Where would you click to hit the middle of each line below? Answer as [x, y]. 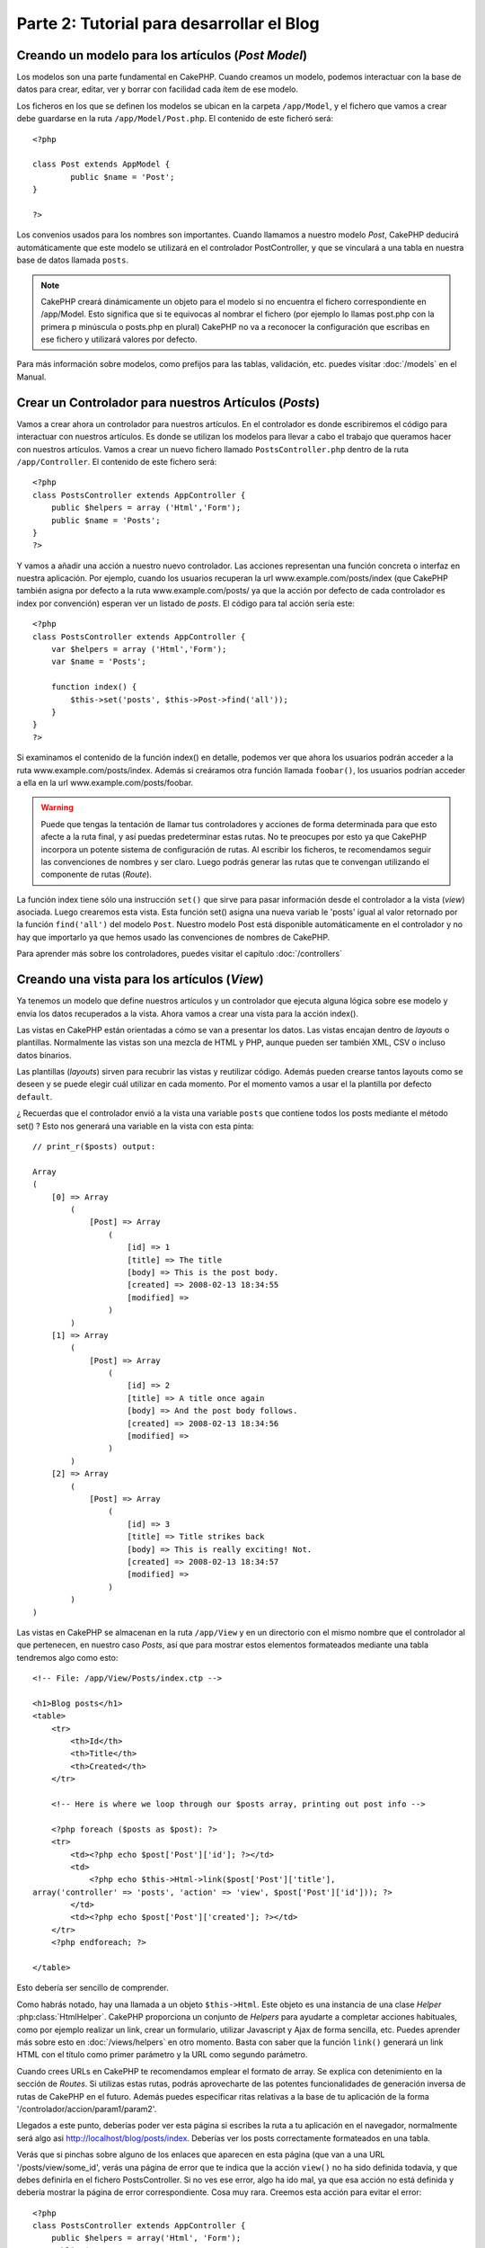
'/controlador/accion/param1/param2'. [87, 2109]
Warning [57, 807]
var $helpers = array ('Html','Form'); [139, 649]
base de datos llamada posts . [73, 260]
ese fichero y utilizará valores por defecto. [119, 339]
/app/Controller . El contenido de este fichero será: [117, 461]
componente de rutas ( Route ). [97, 874]
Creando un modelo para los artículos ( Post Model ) [162, 55]
